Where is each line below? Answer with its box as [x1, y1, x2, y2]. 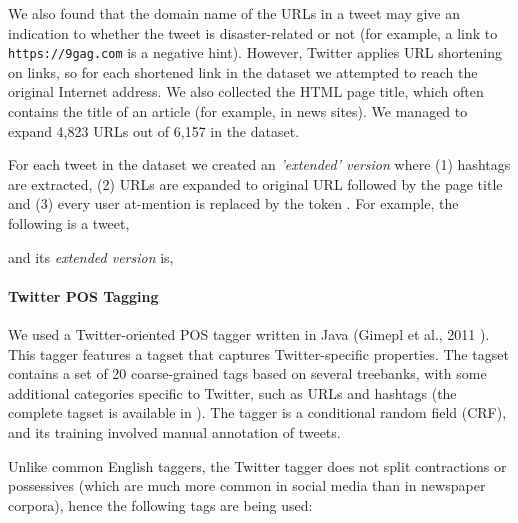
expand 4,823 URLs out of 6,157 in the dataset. [8, 120, 300, 141]
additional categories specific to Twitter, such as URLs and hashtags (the [8, 382, 457, 403]
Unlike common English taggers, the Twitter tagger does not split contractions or [8, 455, 507, 476]
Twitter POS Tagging [8, 285, 159, 306]
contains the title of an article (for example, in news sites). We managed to [8, 101, 468, 122]
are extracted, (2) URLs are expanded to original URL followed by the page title [8, 173, 503, 194]
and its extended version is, [8, 246, 174, 267]
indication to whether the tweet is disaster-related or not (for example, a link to [8, 22, 498, 43]
